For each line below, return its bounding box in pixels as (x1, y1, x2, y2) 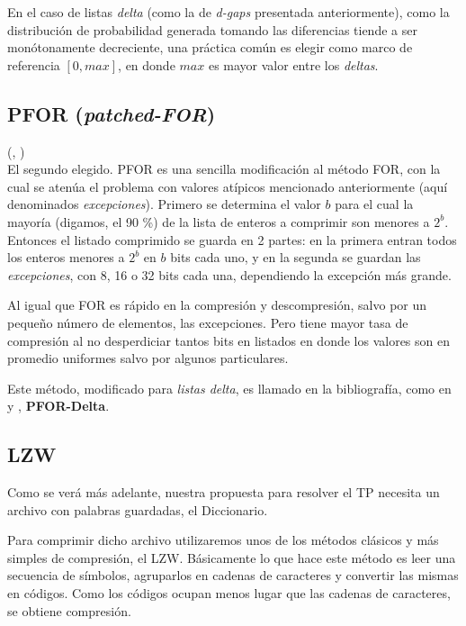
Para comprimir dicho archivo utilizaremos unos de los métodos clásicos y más (7, 531, 439, 549)
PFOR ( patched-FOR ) (7, 99, 216, 127)
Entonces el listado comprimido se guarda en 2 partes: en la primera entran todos (7, 230, 457, 249)
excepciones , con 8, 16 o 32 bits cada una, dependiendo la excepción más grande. (7, 265, 452, 284)
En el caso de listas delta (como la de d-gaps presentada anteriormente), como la (7, 3, 450, 21)
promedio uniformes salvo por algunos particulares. (7, 349, 289, 367)
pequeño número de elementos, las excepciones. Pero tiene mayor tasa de (7, 313, 408, 331)
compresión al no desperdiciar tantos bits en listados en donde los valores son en (7, 331, 450, 349)
